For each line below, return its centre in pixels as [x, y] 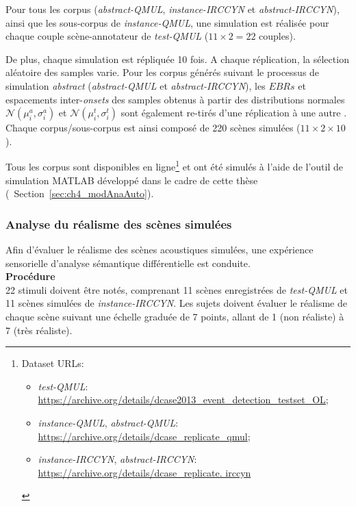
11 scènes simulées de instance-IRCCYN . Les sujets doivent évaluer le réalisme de [176, 303]
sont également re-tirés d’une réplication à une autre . [234, 113]
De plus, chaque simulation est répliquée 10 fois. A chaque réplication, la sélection [177, 59]
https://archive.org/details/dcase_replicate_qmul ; [144, 436]
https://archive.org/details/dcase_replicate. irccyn [144, 472]
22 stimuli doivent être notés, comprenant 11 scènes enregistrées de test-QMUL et [177, 289]
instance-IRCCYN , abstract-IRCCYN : [117, 459]
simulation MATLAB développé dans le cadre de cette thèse [132, 180]
